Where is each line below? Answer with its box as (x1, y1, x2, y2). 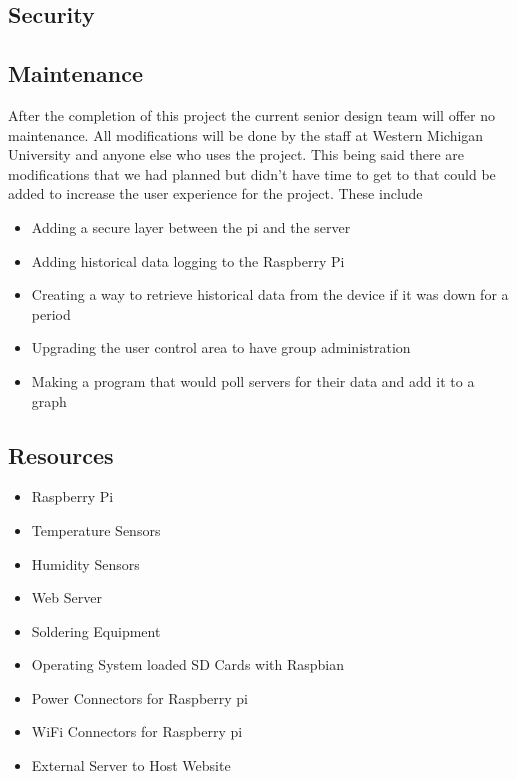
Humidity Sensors (31, 553, 140, 574)
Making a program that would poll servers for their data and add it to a (31, 370, 475, 391)
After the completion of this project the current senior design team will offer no (8, 104, 495, 125)
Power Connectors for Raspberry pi (31, 687, 248, 708)
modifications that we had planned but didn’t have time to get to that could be (8, 163, 496, 184)
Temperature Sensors (31, 519, 161, 540)
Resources (8, 439, 114, 470)
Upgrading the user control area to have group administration (31, 337, 411, 358)
